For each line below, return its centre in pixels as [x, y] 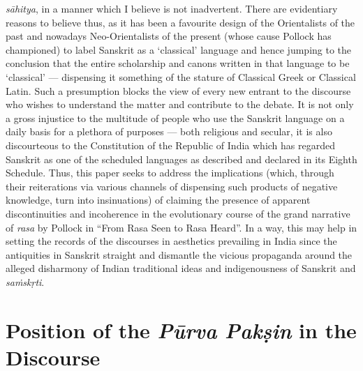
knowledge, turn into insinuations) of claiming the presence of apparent [158, 200]
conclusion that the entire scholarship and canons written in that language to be [178, 63]
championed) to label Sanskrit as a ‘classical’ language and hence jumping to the [179, 49]
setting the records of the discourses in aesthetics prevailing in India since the [171, 241]
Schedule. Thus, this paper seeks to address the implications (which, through [170, 173]
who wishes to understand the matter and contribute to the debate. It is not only [180, 104]
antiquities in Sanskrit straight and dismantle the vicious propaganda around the [179, 254]
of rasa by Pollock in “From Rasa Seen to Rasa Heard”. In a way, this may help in [181, 227]
